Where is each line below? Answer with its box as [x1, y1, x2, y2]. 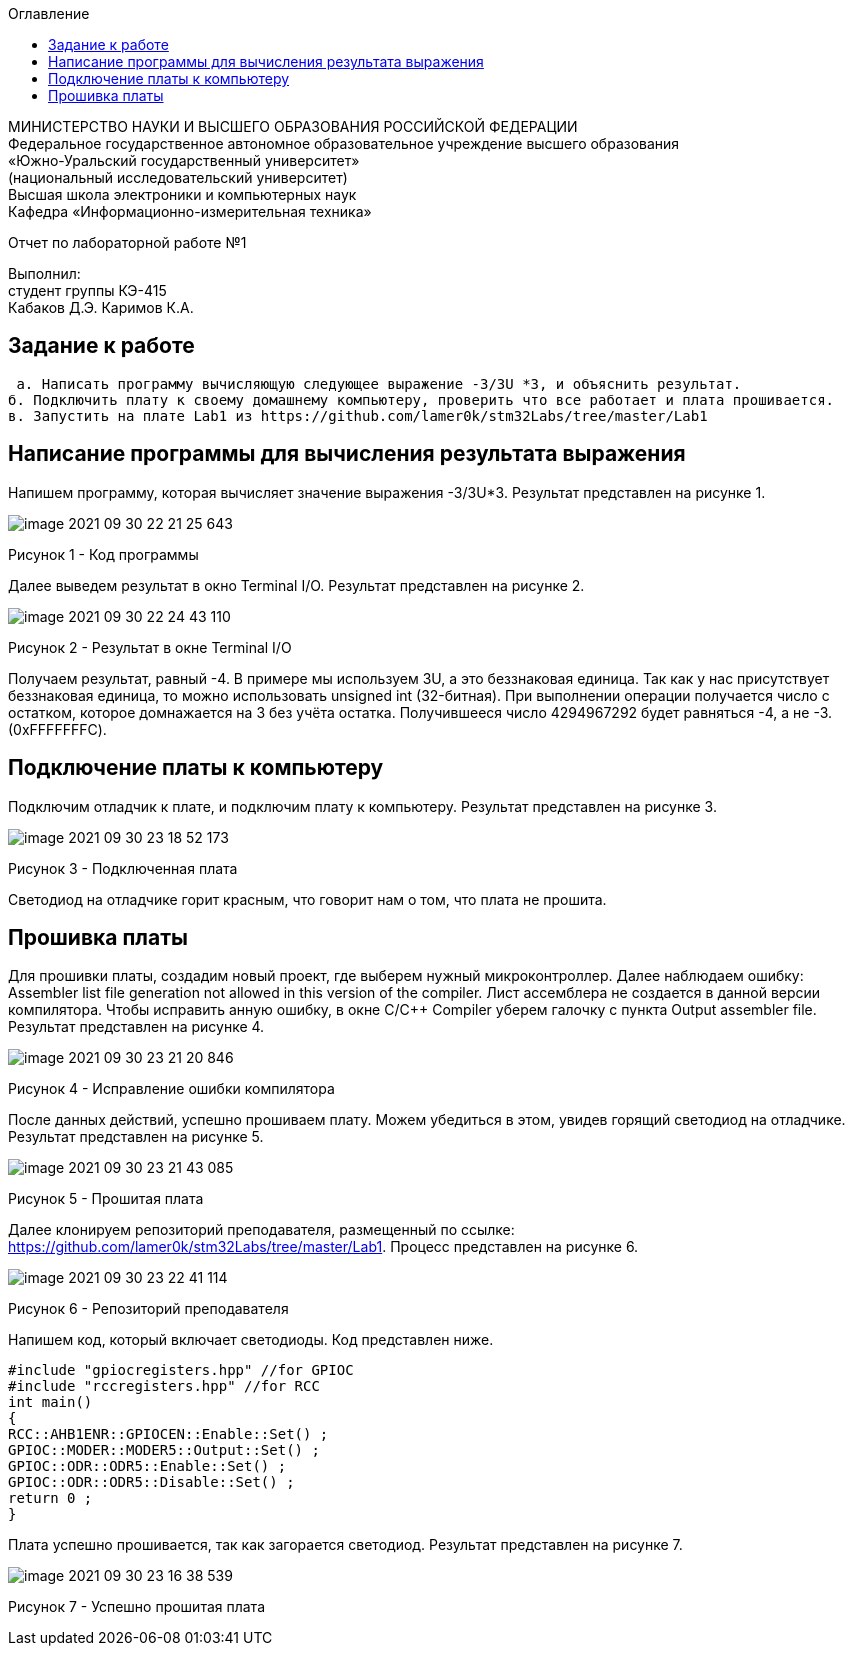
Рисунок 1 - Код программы [8, 545, 199, 563]
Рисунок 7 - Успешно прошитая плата [8, 1598, 265, 1616]
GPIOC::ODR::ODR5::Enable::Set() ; [8, 1458, 287, 1475]
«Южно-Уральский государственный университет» [8, 152, 360, 169]
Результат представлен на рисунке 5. [8, 1128, 264, 1146]
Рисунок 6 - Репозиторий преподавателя [8, 1300, 289, 1318]
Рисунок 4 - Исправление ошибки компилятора [8, 1080, 335, 1098]
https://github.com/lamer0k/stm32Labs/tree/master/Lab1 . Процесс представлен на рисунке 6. [8, 1238, 639, 1256]
